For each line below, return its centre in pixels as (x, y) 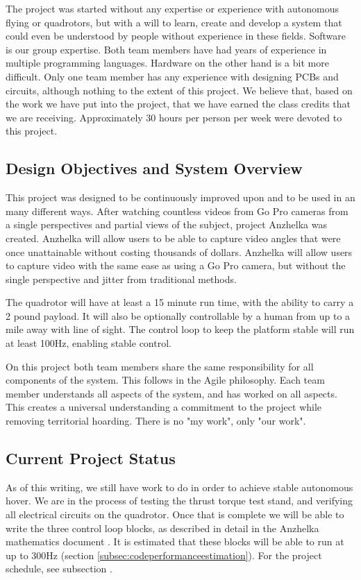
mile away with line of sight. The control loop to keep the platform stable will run (180, 329)
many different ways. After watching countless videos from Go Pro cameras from (177, 211)
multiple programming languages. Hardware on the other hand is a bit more (167, 63)
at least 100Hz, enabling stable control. (89, 343)
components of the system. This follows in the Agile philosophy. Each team (165, 380)
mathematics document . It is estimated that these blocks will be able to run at (175, 541)
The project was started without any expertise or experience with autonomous (172, 8)
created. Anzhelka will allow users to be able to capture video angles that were (173, 238)
